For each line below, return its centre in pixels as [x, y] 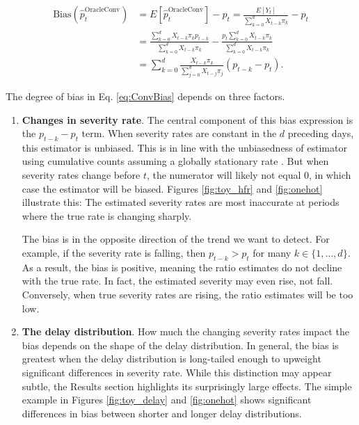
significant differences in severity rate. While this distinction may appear [177, 372]
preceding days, [321, 133]
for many [272, 253]
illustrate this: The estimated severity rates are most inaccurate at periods [181, 202]
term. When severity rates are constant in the [179, 133]
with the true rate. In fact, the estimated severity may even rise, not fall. [177, 281]
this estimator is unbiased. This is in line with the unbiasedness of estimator [184, 147]
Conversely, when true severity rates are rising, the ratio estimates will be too [188, 295]
